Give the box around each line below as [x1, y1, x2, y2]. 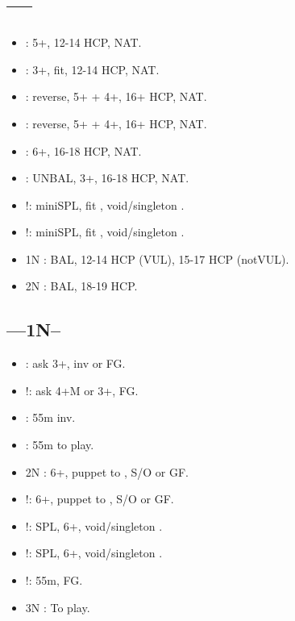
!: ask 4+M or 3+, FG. [25, 381, 139, 398]
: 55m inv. [25, 409, 76, 426]
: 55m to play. [25, 436, 94, 453]
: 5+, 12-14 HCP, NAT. [25, 34, 142, 51]
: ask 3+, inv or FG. [25, 355, 126, 372]
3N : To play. [25, 598, 90, 615]
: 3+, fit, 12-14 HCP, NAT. [25, 60, 160, 77]
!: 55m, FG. [25, 572, 83, 589]
